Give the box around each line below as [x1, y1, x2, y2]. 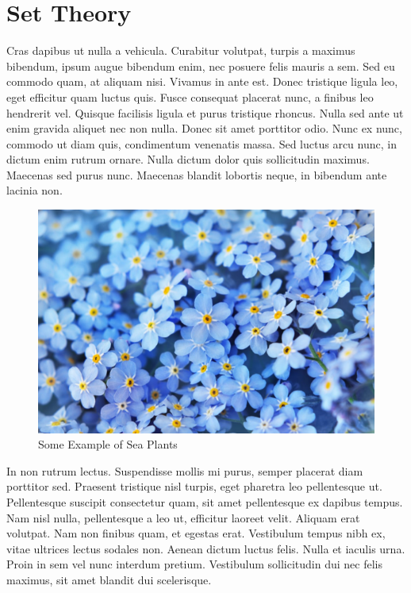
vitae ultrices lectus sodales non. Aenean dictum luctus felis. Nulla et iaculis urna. [6, 540, 405, 556]
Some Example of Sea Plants [38, 436, 178, 452]
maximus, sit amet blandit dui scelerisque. [6, 571, 212, 587]
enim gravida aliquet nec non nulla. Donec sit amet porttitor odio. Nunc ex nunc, [6, 120, 402, 137]
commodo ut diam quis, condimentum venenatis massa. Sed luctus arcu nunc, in [6, 135, 397, 152]
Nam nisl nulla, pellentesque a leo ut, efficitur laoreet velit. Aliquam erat [6, 509, 360, 526]
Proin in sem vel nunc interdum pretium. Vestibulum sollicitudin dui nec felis [6, 556, 382, 572]
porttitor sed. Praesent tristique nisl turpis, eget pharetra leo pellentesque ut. [6, 478, 382, 495]
